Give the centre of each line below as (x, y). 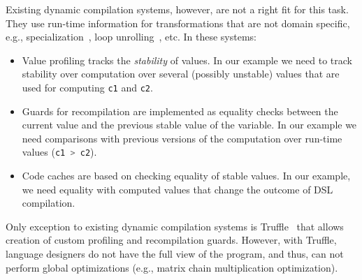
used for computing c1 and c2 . (87, 87)
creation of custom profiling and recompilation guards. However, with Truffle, (171, 240)
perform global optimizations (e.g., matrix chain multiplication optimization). (172, 267)
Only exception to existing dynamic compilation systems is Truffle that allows (175, 226)
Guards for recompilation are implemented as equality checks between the (180, 111)
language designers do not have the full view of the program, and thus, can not (175, 254)
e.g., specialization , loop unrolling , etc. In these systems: (131, 37)
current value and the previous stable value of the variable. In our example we (189, 125)
